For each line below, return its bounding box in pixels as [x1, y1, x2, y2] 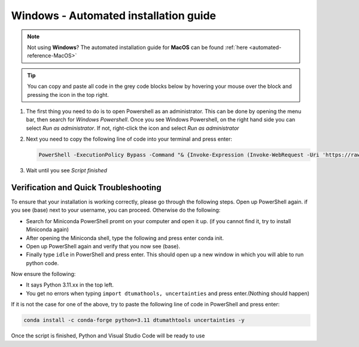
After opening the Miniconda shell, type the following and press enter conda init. [26, 234, 224, 242]
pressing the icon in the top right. [27, 91, 109, 98]
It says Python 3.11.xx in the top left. [26, 281, 114, 288]
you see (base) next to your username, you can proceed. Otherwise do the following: [11, 206, 221, 214]
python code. [26, 259, 59, 266]
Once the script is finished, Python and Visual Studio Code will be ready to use [11, 332, 205, 339]
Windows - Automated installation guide [11, 9, 217, 22]
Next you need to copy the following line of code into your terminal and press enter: [26, 135, 233, 143]
